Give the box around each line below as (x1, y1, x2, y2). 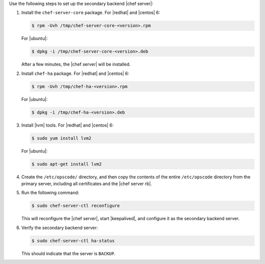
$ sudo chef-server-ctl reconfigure (31, 203, 120, 209)
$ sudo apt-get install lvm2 (31, 161, 102, 167)
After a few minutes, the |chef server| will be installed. (21, 62, 131, 67)
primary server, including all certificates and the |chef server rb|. (21, 180, 152, 187)
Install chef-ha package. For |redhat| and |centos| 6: (21, 70, 130, 76)
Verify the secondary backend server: (21, 225, 98, 231)
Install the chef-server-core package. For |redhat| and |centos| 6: (21, 10, 160, 16)
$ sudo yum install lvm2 (31, 135, 92, 141)
